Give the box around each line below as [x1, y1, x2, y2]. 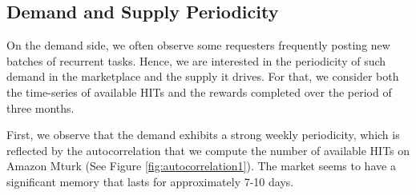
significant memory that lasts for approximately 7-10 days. [6, 173, 294, 189]
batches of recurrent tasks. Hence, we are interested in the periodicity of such [6, 52, 386, 69]
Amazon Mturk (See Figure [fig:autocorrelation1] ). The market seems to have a [6, 157, 396, 174]
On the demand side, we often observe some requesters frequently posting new [6, 37, 390, 54]
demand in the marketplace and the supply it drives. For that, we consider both [6, 68, 399, 85]
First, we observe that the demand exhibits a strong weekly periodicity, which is [6, 126, 400, 143]
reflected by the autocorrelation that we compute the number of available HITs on [6, 141, 410, 158]
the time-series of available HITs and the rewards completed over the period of [6, 83, 392, 100]
